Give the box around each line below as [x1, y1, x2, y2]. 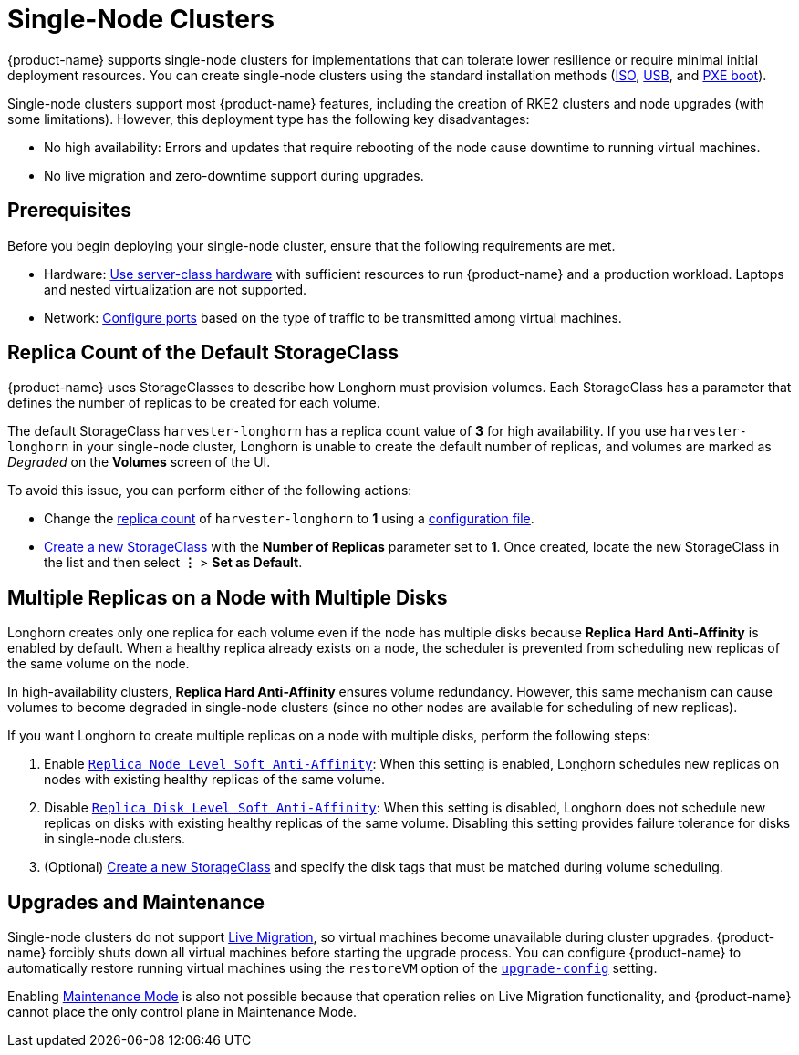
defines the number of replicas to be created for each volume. [7, 395, 380, 411]
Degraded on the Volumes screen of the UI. [7, 454, 271, 471]
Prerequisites [7, 199, 131, 222]
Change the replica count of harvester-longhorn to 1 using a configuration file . [44, 511, 534, 527]
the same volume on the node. [7, 656, 190, 672]
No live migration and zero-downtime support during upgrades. [44, 167, 424, 183]
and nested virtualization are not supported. [44, 281, 307, 297]
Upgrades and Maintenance [7, 890, 265, 914]
